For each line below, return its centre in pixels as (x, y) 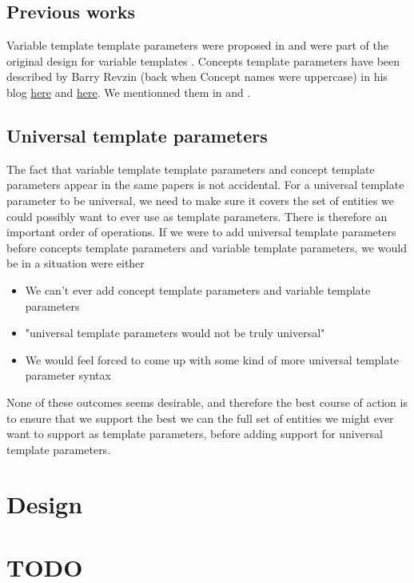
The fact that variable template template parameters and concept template (191, 169)
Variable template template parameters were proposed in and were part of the (197, 45)
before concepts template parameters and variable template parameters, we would (207, 247)
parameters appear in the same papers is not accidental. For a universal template (205, 185)
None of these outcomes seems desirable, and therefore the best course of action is (207, 402)
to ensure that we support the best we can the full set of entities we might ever (200, 418)
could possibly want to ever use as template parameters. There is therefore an (197, 216)
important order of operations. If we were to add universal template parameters (201, 232)
